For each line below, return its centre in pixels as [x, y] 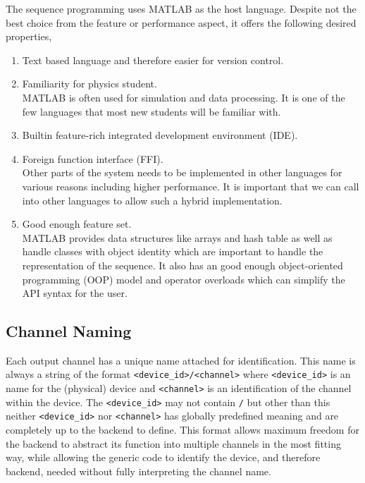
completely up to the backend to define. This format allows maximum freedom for [182, 430]
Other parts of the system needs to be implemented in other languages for [182, 172]
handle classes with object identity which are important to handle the [173, 251]
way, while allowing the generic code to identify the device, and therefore [163, 457]
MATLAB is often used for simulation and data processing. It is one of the [184, 97]
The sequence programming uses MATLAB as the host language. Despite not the [181, 8]
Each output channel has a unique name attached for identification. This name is [181, 360]
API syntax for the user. [75, 293]
